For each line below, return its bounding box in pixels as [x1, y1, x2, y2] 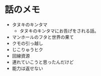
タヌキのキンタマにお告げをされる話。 [19, 27, 99, 33]
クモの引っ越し [12, 40, 43, 46]
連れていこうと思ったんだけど [12, 59, 74, 65]
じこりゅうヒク [12, 46, 43, 52]
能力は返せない [12, 65, 43, 71]
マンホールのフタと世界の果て [12, 34, 74, 40]
